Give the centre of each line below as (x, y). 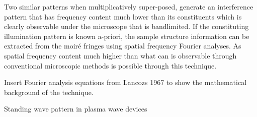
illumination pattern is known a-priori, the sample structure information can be (127, 36)
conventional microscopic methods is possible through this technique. (110, 65)
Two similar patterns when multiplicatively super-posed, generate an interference (129, 6)
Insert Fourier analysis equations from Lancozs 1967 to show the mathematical (125, 82)
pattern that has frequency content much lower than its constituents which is (123, 16)
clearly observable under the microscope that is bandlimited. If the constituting (126, 26)
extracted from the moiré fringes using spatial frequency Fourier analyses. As (123, 46)
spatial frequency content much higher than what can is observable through (120, 55)
